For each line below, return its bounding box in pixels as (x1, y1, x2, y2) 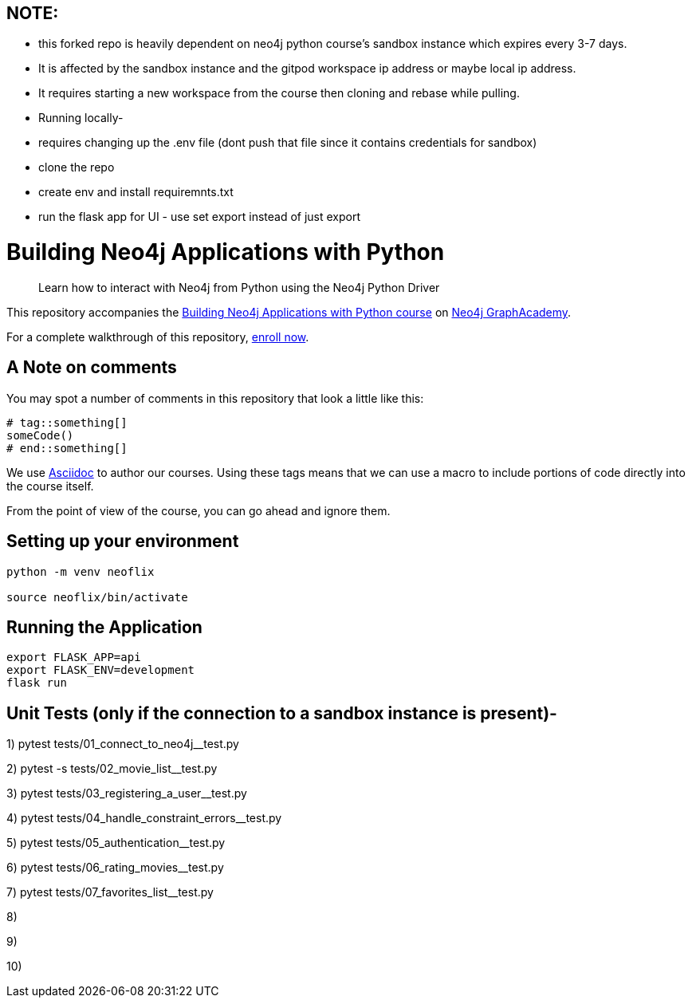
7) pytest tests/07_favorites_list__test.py (6, 885, 214, 900)
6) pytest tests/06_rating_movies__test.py (6, 860, 224, 875)
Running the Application (6, 617, 202, 638)
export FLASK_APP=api (6, 651, 141, 664)
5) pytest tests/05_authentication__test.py (6, 836, 226, 850)
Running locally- (38, 111, 124, 125)
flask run (6, 676, 67, 690)
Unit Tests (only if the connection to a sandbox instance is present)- (6, 703, 557, 723)
